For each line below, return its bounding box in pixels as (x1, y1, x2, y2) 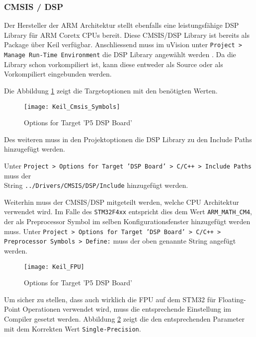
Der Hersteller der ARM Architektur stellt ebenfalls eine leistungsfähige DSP (4, 20, 239, 30)
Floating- (218, 294, 246, 304)
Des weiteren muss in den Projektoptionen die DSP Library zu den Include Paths (4, 134, 252, 144)
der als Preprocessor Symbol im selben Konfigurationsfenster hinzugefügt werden (4, 216, 251, 227)
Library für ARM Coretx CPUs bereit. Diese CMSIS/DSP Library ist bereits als (4, 29, 250, 40)
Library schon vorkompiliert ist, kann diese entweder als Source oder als (4, 59, 223, 69)
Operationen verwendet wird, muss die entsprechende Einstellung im (22, 304, 232, 314)
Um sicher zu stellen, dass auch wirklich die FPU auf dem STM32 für (4, 294, 216, 304)
